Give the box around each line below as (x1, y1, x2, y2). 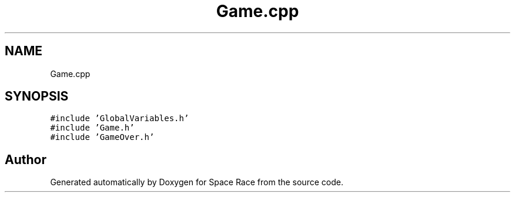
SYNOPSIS (5, 89, 69, 104)
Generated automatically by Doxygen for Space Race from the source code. (50, 177, 343, 188)
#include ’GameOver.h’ (50, 132, 155, 142)
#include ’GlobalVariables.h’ (50, 113, 189, 123)
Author (5, 152, 46, 167)
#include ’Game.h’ (50, 123, 135, 133)
